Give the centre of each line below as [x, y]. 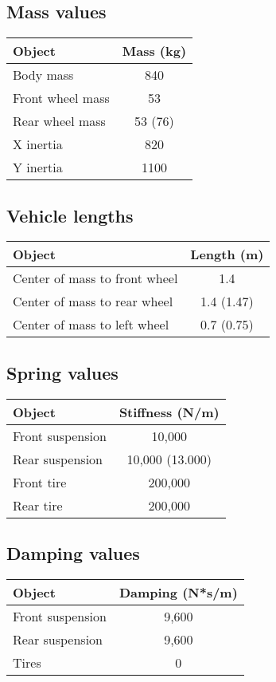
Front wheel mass [61, 98]
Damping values [73, 553]
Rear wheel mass [59, 121]
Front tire [40, 482]
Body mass [43, 75]
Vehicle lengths [70, 215]
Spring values [62, 372]
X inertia [38, 144]
